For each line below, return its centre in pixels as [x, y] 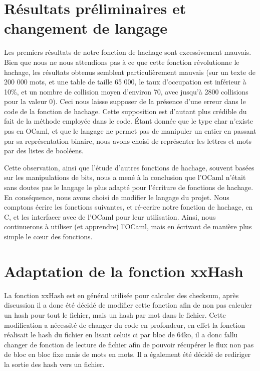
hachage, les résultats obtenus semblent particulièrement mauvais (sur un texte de [130, 72]
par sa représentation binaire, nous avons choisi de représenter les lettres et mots [128, 141]
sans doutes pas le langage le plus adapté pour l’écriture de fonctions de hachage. [129, 187]
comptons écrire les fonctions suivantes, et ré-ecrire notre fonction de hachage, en [128, 207]
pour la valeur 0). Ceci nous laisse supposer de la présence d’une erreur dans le [125, 101]
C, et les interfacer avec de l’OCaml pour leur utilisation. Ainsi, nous [110, 216]
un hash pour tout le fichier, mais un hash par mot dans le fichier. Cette [115, 314]
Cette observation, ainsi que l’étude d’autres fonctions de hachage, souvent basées [129, 167]
